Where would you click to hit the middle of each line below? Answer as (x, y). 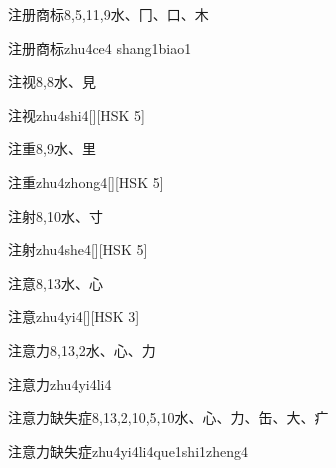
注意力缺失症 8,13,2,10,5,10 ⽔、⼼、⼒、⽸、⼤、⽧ (168, 417)
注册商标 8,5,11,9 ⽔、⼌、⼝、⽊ (108, 14)
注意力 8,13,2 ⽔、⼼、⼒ (82, 349)
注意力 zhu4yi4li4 (60, 383)
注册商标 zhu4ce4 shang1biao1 (100, 47)
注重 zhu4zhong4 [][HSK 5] (86, 181)
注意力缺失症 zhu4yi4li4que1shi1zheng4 (128, 450)
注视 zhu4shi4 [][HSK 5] (76, 114)
